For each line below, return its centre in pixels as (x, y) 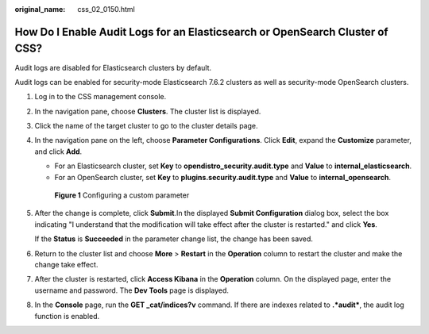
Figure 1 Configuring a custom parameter (122, 195)
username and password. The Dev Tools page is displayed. (132, 290)
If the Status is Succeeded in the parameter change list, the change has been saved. (174, 239)
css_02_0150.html (106, 9)
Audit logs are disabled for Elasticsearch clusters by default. (113, 67)
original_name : (40, 9)
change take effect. (66, 264)
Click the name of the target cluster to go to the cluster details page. (146, 126)
